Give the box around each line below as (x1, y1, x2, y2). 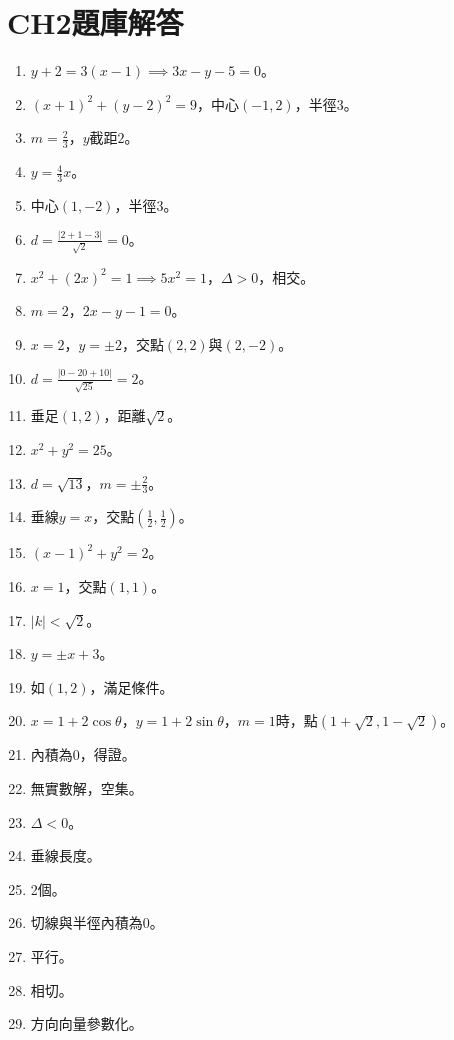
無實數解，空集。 (30, 777, 143, 798)
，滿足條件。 (89, 676, 174, 697)
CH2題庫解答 (7, 2, 184, 43)
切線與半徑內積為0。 (30, 912, 164, 933)
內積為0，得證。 (30, 744, 136, 765)
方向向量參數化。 (30, 1013, 143, 1034)
